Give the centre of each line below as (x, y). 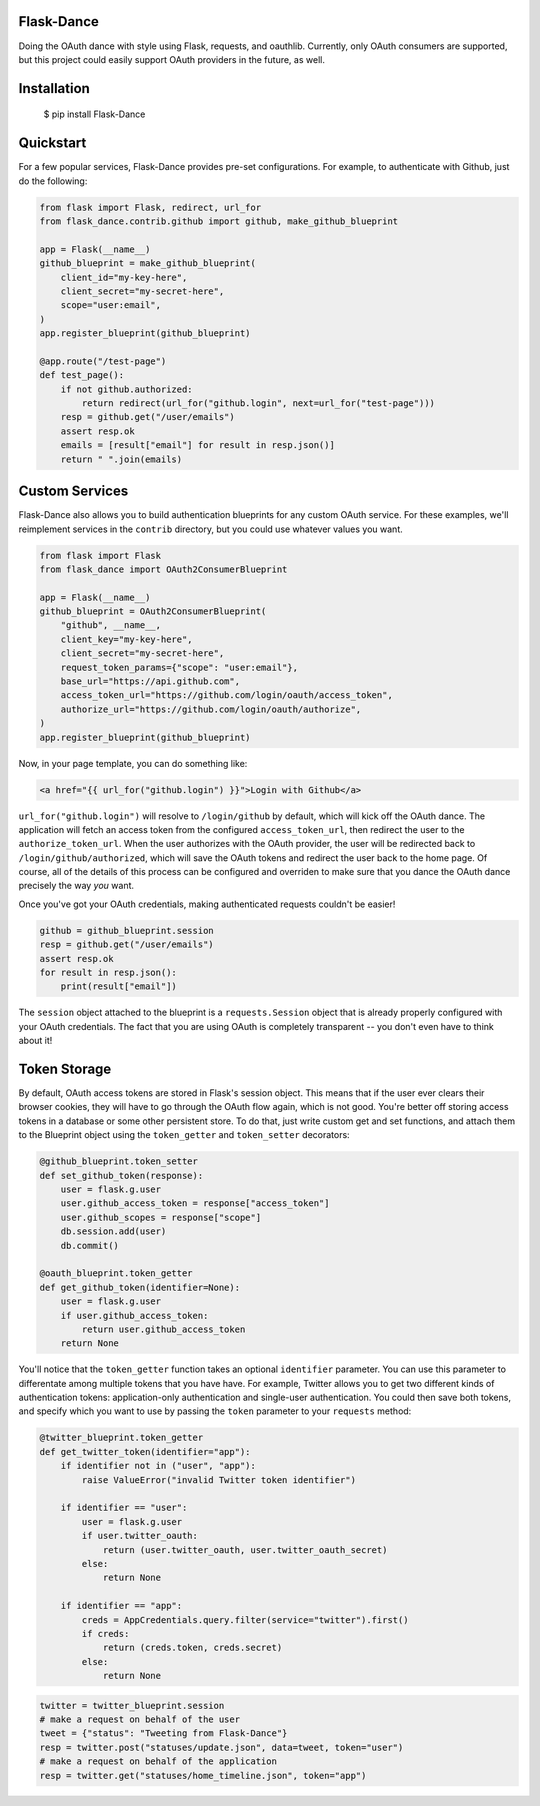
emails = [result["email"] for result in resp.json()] (197, 445)
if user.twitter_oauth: (140, 1536)
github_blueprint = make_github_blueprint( (148, 263)
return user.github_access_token (163, 1329)
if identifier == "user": (124, 1508)
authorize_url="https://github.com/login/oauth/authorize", (211, 709)
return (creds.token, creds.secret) (192, 1648)
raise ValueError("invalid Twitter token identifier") (219, 1479)
